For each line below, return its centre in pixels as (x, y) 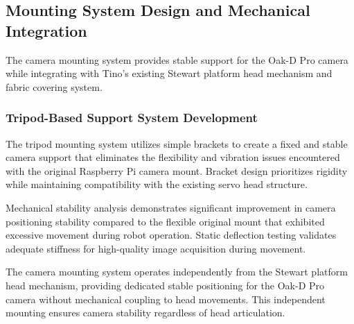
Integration (46, 30)
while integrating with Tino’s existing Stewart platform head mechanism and (169, 73)
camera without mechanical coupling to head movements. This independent (166, 299)
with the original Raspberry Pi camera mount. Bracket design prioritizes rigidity (177, 170)
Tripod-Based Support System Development (132, 118)
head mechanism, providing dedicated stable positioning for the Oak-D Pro (165, 285)
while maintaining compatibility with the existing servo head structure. (157, 184)
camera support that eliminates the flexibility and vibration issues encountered (173, 157)
